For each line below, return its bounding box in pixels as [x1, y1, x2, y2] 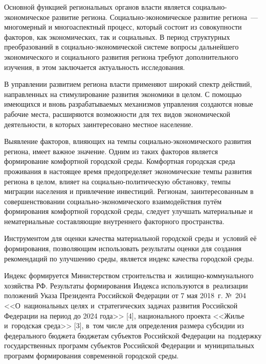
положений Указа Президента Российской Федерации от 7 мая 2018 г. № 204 [4, 290, 247, 301]
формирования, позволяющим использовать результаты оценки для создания [4, 243, 241, 254]
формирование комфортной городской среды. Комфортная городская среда [4, 156, 235, 166]
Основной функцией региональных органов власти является [4, 2, 190, 12]
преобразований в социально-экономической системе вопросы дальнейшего [4, 41, 239, 52]
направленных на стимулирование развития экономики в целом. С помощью [4, 88, 242, 99]
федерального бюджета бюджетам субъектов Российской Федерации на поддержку [4, 330, 262, 341]
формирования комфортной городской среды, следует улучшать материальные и [4, 206, 253, 216]
